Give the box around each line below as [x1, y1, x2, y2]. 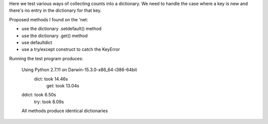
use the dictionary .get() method [21, 33, 88, 39]
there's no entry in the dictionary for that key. [9, 7, 102, 13]
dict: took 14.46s [34, 76, 68, 82]
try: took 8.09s [34, 99, 64, 105]
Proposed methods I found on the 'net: [9, 16, 88, 22]
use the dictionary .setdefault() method [21, 26, 102, 32]
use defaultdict [21, 40, 53, 45]
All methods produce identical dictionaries [21, 108, 108, 114]
